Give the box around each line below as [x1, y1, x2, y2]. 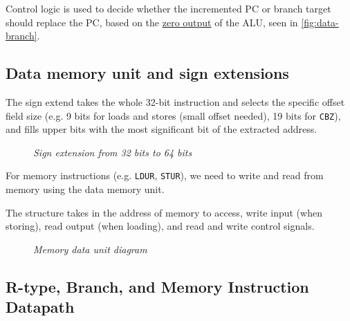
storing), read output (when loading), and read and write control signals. [6, 219, 315, 233]
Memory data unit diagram [33, 241, 147, 256]
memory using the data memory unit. [6, 182, 165, 196]
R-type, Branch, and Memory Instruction [6, 275, 309, 297]
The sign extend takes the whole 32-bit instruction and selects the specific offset [6, 94, 345, 109]
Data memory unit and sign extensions [6, 62, 289, 84]
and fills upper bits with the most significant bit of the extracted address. [6, 122, 317, 136]
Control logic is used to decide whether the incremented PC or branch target [6, 1, 331, 15]
